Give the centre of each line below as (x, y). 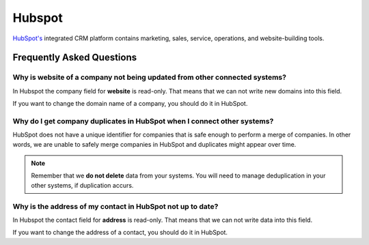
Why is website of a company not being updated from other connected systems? (150, 77)
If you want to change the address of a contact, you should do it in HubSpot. (120, 233)
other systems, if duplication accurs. (82, 185)
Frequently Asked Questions (75, 58)
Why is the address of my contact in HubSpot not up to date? (115, 206)
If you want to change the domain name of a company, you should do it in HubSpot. (130, 104)
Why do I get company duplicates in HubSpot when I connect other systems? (143, 121)
